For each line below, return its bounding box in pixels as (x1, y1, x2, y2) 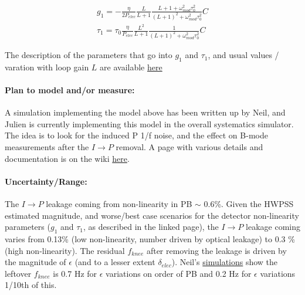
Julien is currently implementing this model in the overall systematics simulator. (5, 117, 294, 130)
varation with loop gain (5, 60, 89, 73)
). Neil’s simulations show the (171, 256, 278, 268)
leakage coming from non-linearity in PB (46, 198, 192, 210)
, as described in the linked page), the (83, 221, 219, 233)
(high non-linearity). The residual (5, 244, 125, 256)
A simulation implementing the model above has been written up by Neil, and (5, 106, 286, 118)
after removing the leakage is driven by (146, 244, 287, 256)
